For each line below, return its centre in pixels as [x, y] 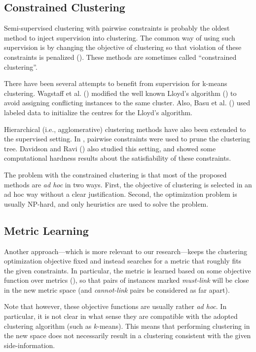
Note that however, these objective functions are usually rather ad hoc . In [115, 306]
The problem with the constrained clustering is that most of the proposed [115, 174]
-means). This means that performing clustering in [174, 326]
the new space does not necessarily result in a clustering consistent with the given [128, 335]
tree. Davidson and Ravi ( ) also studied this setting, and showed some [110, 148]
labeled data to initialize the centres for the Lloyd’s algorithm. [98, 112]
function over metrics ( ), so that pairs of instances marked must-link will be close [127, 280]
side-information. [30, 345]
